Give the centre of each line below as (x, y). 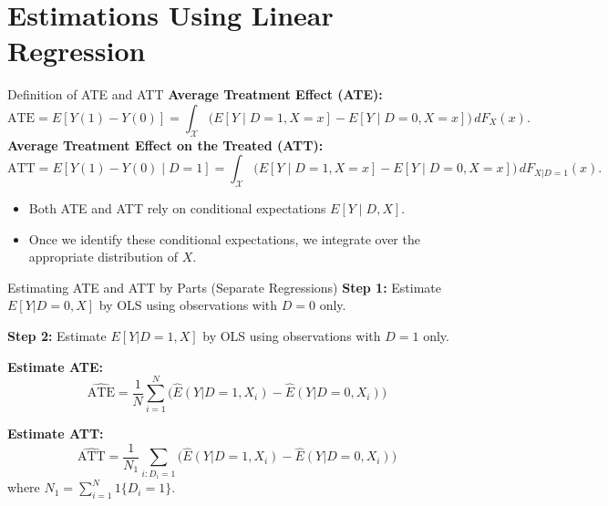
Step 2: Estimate (57, 336)
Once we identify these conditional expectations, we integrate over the (224, 238)
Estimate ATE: (55, 366)
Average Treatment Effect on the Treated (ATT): (165, 145)
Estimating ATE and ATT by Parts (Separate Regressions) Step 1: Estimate (225, 287)
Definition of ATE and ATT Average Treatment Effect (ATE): (195, 94)
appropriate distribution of (103, 257)
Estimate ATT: (56, 434)
